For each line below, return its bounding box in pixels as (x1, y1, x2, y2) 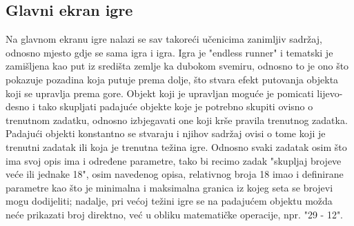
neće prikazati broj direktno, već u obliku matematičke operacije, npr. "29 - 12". (6, 207, 344, 221)
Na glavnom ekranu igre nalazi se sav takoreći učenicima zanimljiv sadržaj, (6, 32, 322, 46)
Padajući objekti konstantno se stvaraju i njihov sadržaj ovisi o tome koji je (6, 126, 326, 141)
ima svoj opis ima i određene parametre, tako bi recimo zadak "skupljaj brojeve (6, 153, 342, 167)
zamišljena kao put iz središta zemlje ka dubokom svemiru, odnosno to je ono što (6, 59, 349, 73)
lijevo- (317, 85, 343, 100)
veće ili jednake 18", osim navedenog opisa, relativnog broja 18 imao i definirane (6, 167, 344, 181)
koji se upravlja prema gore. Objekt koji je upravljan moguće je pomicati (6, 85, 314, 100)
